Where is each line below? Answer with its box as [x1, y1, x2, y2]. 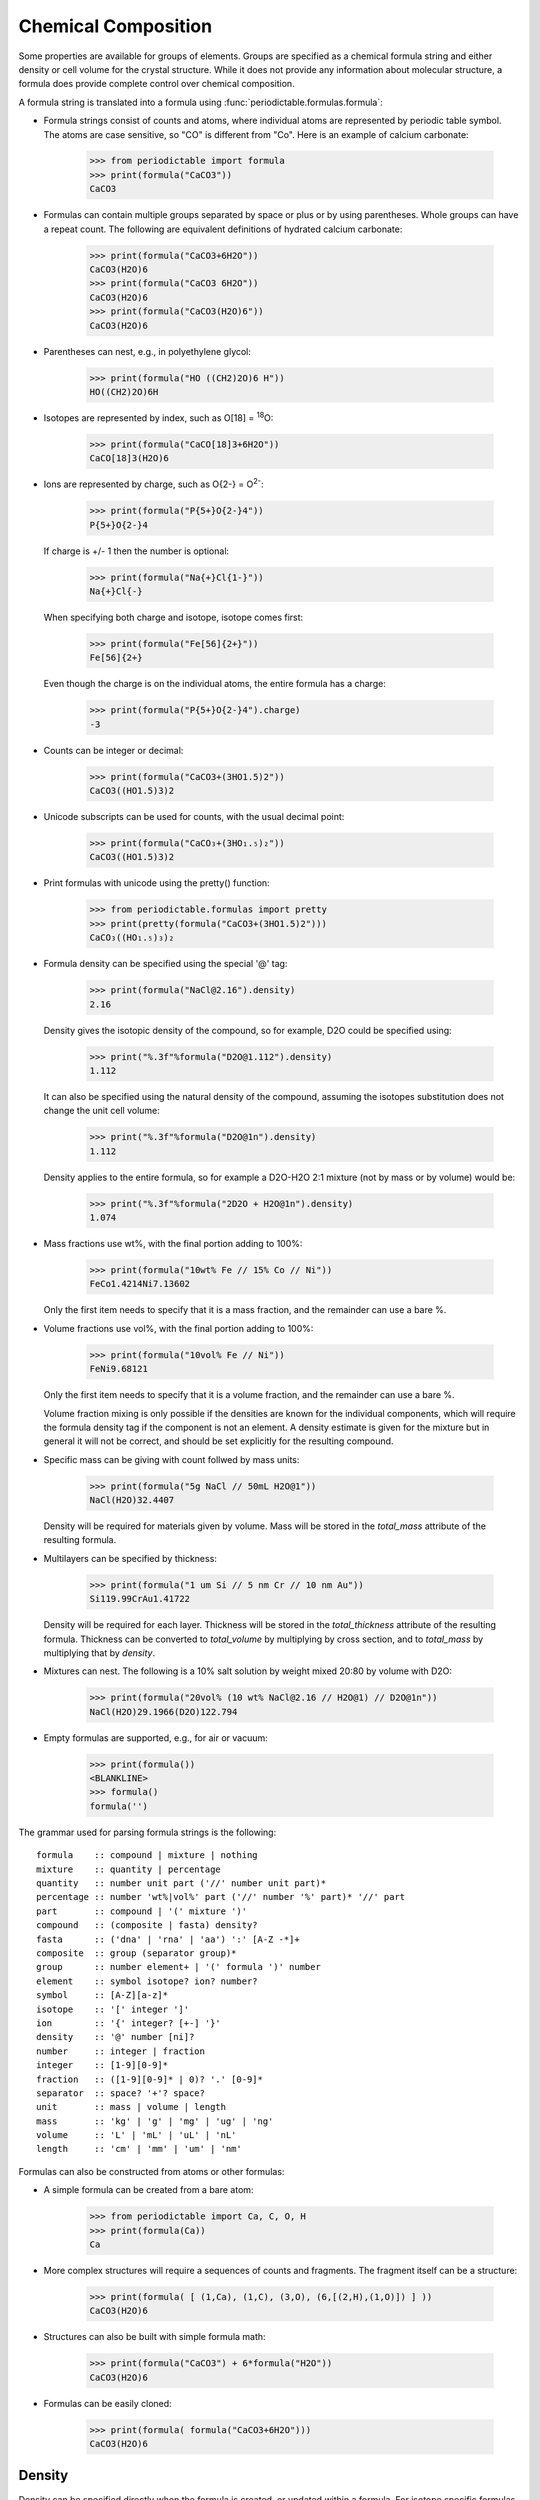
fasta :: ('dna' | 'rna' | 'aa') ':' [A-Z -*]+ [36, 1933, 300, 1945]
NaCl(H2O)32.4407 [89, 1495, 175, 1506]
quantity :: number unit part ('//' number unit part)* [36, 1878, 327, 1889]
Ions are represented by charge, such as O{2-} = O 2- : [43, 476, 264, 490]
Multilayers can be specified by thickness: [43, 1552, 217, 1564]
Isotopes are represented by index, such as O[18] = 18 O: [43, 410, 274, 424]
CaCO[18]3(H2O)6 [89, 453, 170, 464]
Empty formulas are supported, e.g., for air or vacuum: [43, 1731, 269, 1744]
